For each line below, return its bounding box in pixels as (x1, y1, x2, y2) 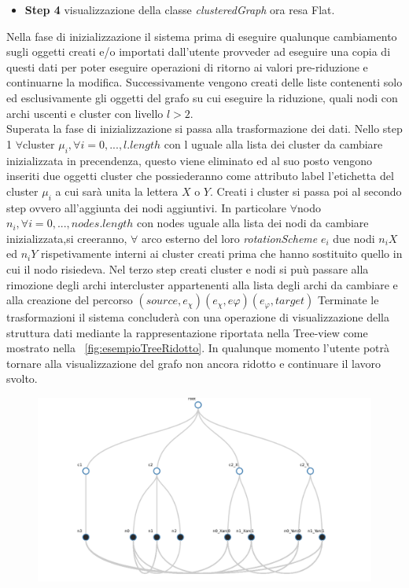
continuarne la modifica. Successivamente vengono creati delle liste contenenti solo (6, 74, 403, 90)
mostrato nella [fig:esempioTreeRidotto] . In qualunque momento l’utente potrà (6, 340, 389, 356)
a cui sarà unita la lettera (55, 182, 179, 199)
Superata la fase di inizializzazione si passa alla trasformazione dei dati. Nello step (6, 120, 403, 137)
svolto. (6, 370, 38, 387)
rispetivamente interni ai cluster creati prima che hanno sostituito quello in (41, 245, 403, 262)
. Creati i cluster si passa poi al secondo (209, 182, 402, 199)
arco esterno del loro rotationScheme (142, 230, 318, 246)
